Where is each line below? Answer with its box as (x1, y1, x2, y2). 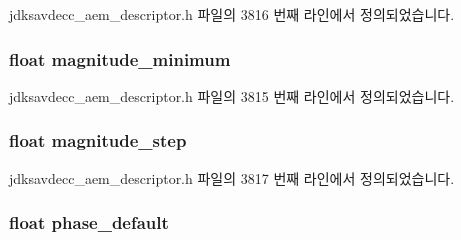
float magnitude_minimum (9, 46, 231, 71)
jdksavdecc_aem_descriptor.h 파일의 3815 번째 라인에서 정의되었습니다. (9, 85, 455, 106)
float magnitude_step (9, 128, 187, 153)
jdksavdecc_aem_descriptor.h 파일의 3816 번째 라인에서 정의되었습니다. (9, 4, 455, 24)
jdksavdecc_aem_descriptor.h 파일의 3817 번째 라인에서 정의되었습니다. (9, 167, 455, 188)
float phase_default (9, 210, 169, 235)
